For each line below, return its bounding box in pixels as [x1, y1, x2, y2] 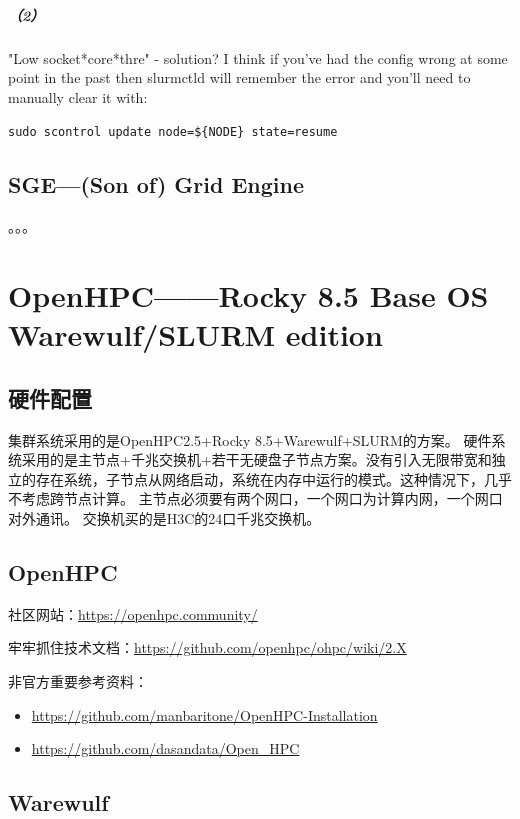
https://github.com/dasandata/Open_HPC [31, 738, 300, 759]
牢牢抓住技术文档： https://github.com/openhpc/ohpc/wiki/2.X [8, 637, 407, 658]
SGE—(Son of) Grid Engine [8, 169, 304, 200]
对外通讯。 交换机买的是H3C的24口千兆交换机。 [8, 507, 321, 528]
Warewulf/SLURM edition [8, 314, 383, 355]
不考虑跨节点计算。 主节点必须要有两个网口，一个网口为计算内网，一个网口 [8, 488, 503, 509]
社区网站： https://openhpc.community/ [8, 603, 258, 624]
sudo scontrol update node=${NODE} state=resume [8, 125, 338, 140]
